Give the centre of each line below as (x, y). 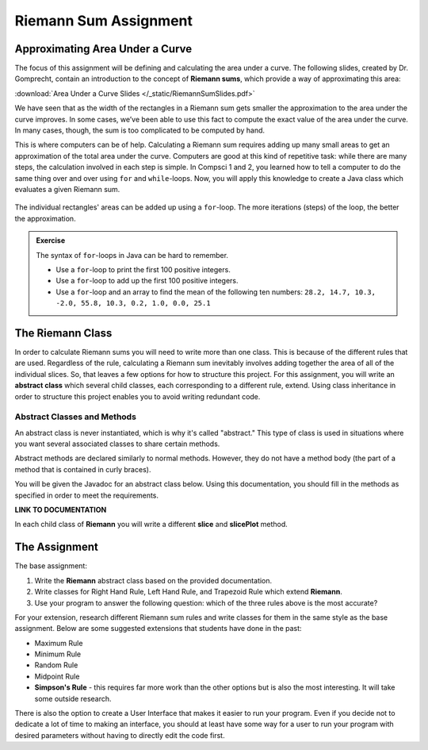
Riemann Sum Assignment (104, 21)
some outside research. (73, 698)
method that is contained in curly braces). (83, 469)
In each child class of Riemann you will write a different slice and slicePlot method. (151, 525)
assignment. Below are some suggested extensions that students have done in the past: (158, 629)
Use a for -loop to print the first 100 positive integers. (143, 269)
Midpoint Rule (57, 676)
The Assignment (57, 547)
